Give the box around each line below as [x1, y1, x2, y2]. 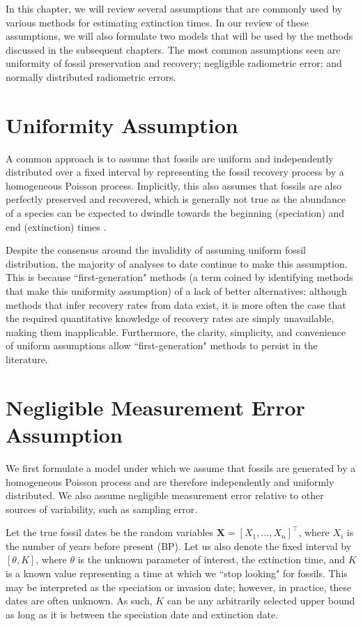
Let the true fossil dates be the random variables [6, 525, 214, 540]
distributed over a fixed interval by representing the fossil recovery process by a [6, 165, 344, 179]
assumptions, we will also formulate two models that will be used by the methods [6, 29, 353, 43]
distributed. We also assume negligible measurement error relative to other [6, 488, 324, 503]
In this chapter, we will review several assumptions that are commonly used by [6, 1, 343, 15]
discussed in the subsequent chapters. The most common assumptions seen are [6, 42, 341, 56]
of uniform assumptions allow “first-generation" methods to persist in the [6, 338, 318, 353]
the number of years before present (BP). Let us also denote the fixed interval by [6, 538, 352, 553]
